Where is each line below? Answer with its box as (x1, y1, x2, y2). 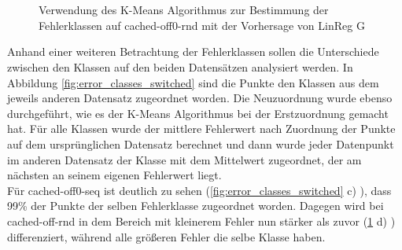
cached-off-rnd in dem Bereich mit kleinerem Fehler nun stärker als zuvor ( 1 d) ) (7, 212, 396, 229)
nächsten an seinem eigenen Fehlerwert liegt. (7, 167, 222, 183)
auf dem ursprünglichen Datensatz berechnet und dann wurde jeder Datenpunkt (7, 135, 394, 152)
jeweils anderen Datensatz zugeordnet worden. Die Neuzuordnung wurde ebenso (7, 90, 393, 106)
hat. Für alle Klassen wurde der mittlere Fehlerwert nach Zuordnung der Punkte (7, 120, 396, 137)
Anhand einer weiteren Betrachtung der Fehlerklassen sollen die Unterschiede (7, 43, 379, 60)
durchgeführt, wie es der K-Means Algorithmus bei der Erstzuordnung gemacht (7, 105, 389, 121)
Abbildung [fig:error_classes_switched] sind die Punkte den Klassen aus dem (7, 74, 379, 90)
